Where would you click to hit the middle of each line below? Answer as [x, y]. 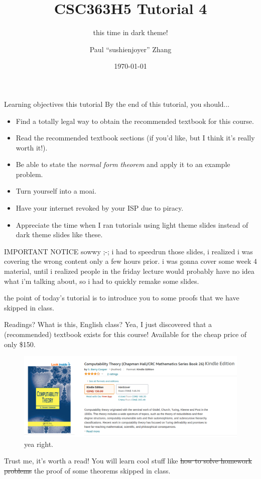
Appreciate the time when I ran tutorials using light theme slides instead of [132, 224]
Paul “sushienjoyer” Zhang [130, 49]
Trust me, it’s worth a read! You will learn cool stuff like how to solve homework [128, 461]
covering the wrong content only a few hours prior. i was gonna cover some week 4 [131, 261]
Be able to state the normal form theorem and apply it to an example [123, 164]
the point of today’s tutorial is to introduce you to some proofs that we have [122, 298]
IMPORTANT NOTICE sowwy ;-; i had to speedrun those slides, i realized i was [128, 251]
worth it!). [32, 147]
